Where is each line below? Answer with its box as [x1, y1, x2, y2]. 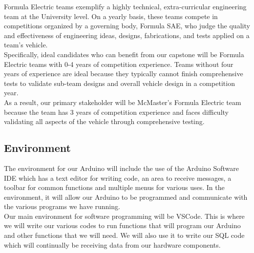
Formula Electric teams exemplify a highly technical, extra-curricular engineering [4, 1, 247, 11]
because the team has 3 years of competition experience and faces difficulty [4, 106, 229, 117]
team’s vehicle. [4, 40, 48, 50]
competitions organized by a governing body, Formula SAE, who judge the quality [4, 21, 250, 31]
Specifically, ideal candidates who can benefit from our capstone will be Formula [4, 49, 244, 59]
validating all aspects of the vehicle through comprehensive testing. [4, 116, 205, 126]
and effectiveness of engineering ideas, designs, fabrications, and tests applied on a [4, 30, 250, 40]
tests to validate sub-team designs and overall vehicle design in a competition [4, 78, 235, 88]
